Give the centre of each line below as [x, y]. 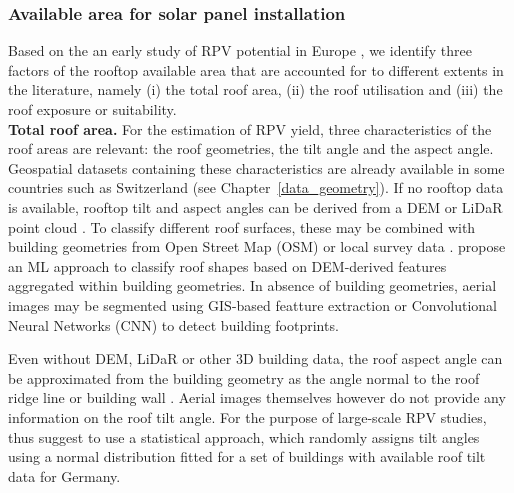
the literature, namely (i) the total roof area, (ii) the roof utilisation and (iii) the [255, 89]
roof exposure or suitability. [92, 109]
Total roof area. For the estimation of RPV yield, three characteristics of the [250, 128]
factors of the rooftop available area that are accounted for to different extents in [256, 69]
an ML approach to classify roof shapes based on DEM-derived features [227, 265]
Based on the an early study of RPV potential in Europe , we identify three [240, 50]
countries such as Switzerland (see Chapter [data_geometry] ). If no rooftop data [256, 187]
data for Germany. [64, 475]
